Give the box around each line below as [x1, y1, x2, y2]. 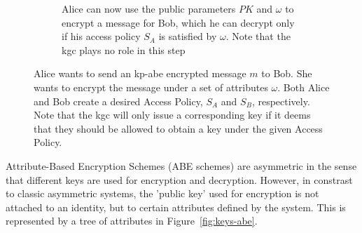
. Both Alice [277, 79, 330, 94]
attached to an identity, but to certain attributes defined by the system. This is [6, 199, 346, 214]
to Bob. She [261, 66, 312, 81]
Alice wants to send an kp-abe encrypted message [34, 66, 246, 81]
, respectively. [251, 93, 310, 108]
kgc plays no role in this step [62, 42, 186, 57]
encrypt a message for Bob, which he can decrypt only [62, 15, 295, 29]
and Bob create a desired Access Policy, [34, 93, 203, 108]
